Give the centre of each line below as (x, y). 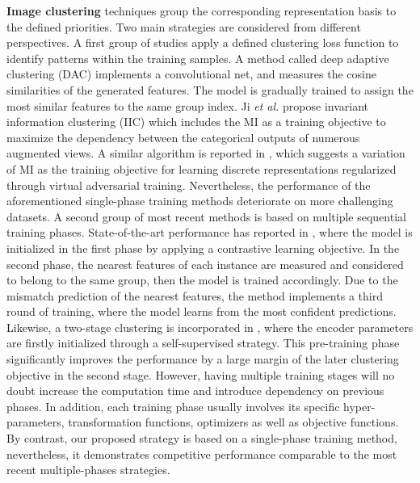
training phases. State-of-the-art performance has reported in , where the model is (210, 232)
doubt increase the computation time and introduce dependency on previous (195, 391)
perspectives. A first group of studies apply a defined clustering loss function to (203, 42)
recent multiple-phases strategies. (88, 470)
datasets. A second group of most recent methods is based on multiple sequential (206, 216)
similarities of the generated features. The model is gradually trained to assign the (210, 89)
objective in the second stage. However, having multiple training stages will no (201, 374)
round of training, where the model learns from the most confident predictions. (202, 311)
